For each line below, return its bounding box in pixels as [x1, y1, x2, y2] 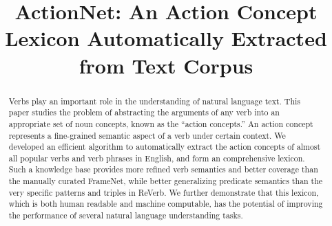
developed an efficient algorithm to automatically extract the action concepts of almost [8, 141, 321, 152]
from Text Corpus [79, 51, 253, 79]
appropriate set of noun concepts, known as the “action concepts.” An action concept [8, 117, 313, 129]
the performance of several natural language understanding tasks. [8, 210, 243, 221]
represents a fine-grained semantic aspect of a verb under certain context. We [8, 129, 286, 141]
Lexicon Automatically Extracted [5, 24, 327, 52]
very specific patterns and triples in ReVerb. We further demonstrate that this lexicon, [8, 186, 319, 198]
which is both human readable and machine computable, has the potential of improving [8, 198, 323, 210]
